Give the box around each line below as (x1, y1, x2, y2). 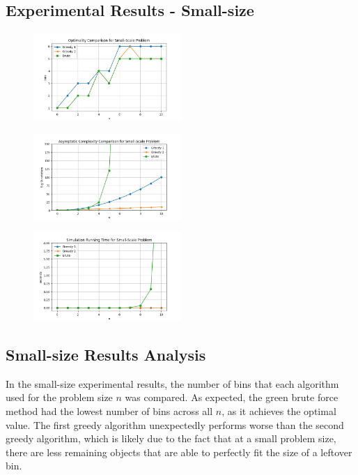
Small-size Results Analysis (6, 343, 206, 365)
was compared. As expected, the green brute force (125, 390, 338, 405)
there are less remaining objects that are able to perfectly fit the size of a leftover (6, 444, 352, 459)
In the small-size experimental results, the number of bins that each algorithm (6, 376, 339, 391)
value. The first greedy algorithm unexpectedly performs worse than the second (6, 417, 344, 432)
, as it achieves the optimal (221, 403, 336, 418)
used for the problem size (6, 390, 113, 405)
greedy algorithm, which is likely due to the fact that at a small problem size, (6, 431, 336, 446)
